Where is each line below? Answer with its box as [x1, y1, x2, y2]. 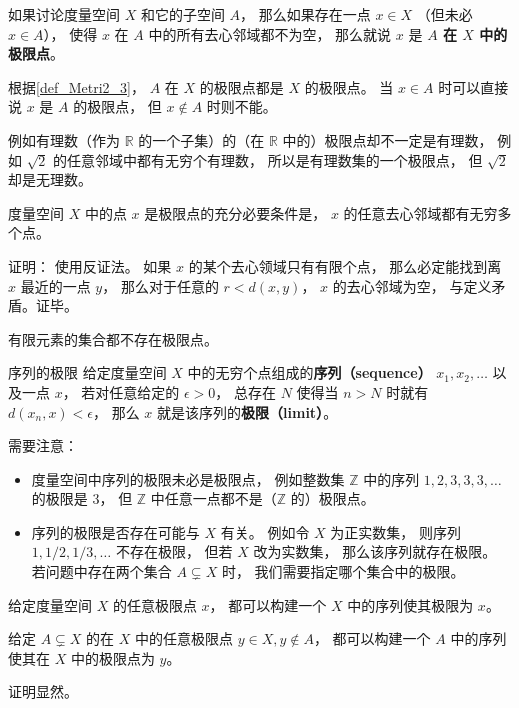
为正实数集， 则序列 [330, 521, 461, 542]
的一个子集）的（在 [138, 129, 265, 150]
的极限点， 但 [73, 96, 162, 117]
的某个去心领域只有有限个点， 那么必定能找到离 [188, 255, 502, 276]
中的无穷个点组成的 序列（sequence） [187, 362, 432, 383]
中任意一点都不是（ [150, 488, 277, 509]
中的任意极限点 [135, 628, 234, 649]
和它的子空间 [140, 4, 225, 24]
